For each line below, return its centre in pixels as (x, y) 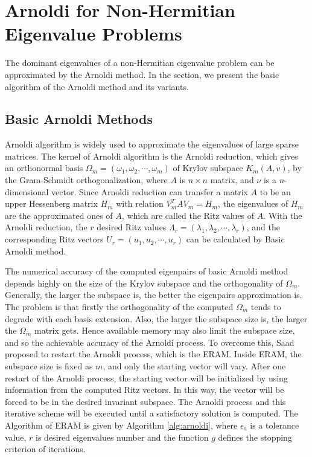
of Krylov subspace (208, 168)
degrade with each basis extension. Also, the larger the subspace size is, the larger (156, 318)
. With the (283, 215)
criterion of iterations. (45, 449)
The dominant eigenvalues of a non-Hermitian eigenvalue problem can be (140, 63)
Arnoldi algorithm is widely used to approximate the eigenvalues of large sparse (152, 144)
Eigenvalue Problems (94, 34)
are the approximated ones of (59, 215)
